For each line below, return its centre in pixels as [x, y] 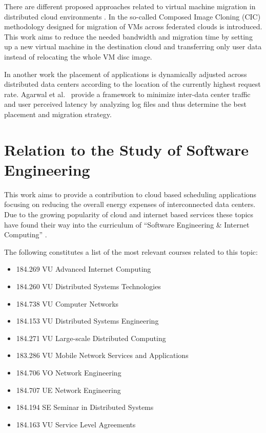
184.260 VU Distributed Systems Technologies [88, 286]
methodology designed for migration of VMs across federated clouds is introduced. [133, 26]
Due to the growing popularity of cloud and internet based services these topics [129, 214]
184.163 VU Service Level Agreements [76, 424]
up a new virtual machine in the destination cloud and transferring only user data [133, 46]
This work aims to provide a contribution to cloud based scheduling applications [130, 194]
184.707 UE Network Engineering [68, 390]
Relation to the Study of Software [126, 149]
